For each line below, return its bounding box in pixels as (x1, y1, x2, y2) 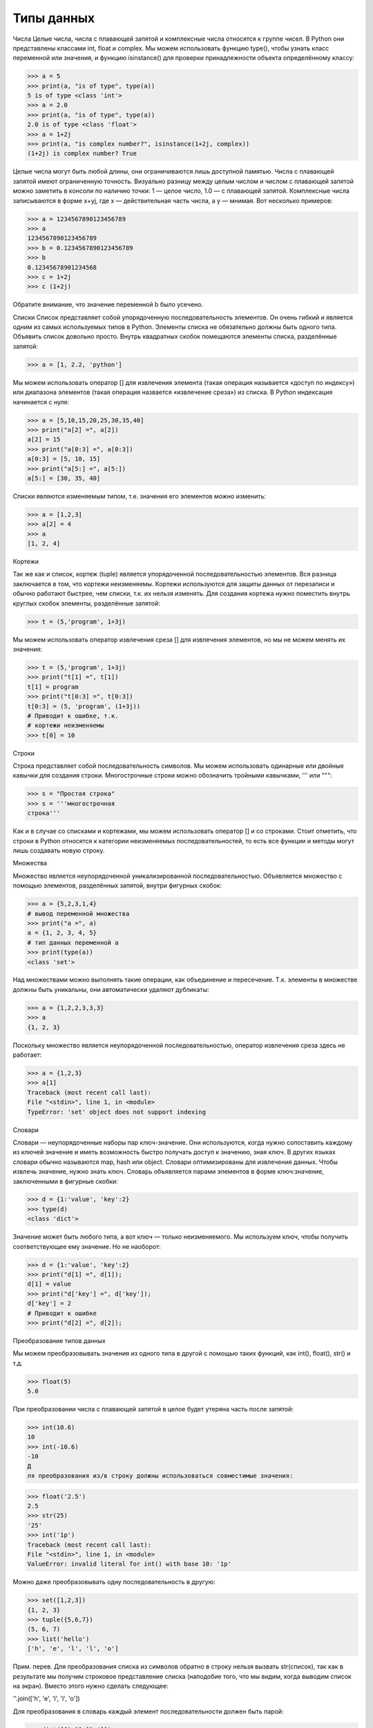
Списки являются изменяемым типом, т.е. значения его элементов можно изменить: (12, 491, 266, 500)
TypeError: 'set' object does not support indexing (27, 1108, 207, 1116)
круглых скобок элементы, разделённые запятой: (12, 599, 160, 608)
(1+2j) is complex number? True (27, 149, 137, 158)
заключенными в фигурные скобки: (12, 1177, 119, 1185)
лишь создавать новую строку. (12, 847, 105, 854)
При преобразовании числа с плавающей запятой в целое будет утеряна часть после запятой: (12, 1405, 294, 1414)
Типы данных (12, 10, 95, 26)
